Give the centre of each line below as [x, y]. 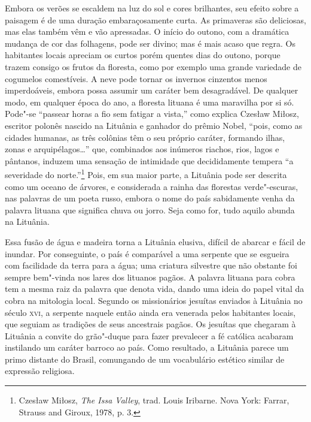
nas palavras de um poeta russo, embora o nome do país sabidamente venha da [150, 198]
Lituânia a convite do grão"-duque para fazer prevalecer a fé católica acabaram [149, 335]
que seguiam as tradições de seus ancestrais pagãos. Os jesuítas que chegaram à [150, 324]
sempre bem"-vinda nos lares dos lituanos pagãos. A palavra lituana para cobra [150, 277]
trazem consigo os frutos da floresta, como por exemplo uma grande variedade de [153, 66]
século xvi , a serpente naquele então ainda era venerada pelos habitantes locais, [150, 312]
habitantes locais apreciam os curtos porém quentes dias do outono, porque [143, 55]
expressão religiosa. [40, 371]
